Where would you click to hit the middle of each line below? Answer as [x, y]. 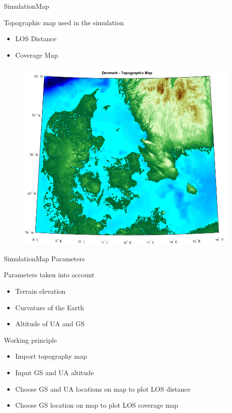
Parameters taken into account [49, 275]
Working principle [30, 340]
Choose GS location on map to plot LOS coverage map [97, 405]
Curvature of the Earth [50, 307]
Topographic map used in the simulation [64, 22]
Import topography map [51, 356]
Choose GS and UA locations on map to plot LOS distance [103, 389]
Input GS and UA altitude [55, 372]
